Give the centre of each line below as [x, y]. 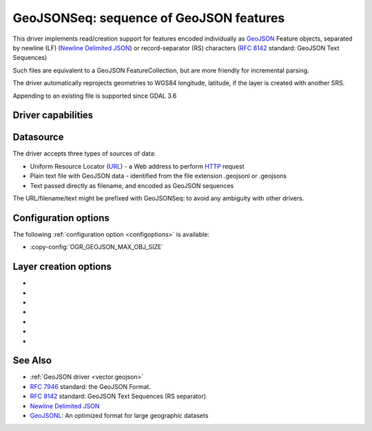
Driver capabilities [53, 115]
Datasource [38, 137]
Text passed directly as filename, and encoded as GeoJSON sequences [132, 185]
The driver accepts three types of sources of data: [84, 154]
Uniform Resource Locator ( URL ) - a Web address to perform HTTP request [137, 166]
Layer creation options [62, 267]
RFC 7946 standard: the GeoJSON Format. [91, 386]
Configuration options [61, 218]
